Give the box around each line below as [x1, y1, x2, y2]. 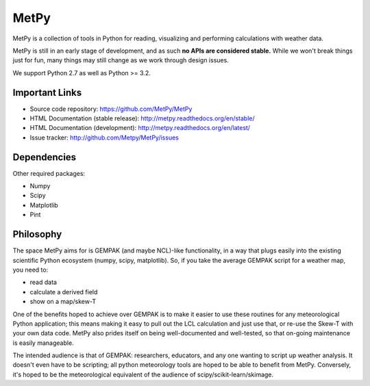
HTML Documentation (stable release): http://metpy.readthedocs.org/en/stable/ [29, 114, 255, 123]
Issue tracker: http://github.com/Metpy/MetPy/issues [29, 133, 180, 142]
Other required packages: [12, 169, 86, 177]
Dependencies [12, 151, 77, 163]
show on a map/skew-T [29, 298, 96, 306]
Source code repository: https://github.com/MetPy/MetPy [29, 105, 193, 113]
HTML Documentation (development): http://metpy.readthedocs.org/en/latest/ [29, 124, 250, 132]
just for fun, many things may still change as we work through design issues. [12, 56, 229, 64]
